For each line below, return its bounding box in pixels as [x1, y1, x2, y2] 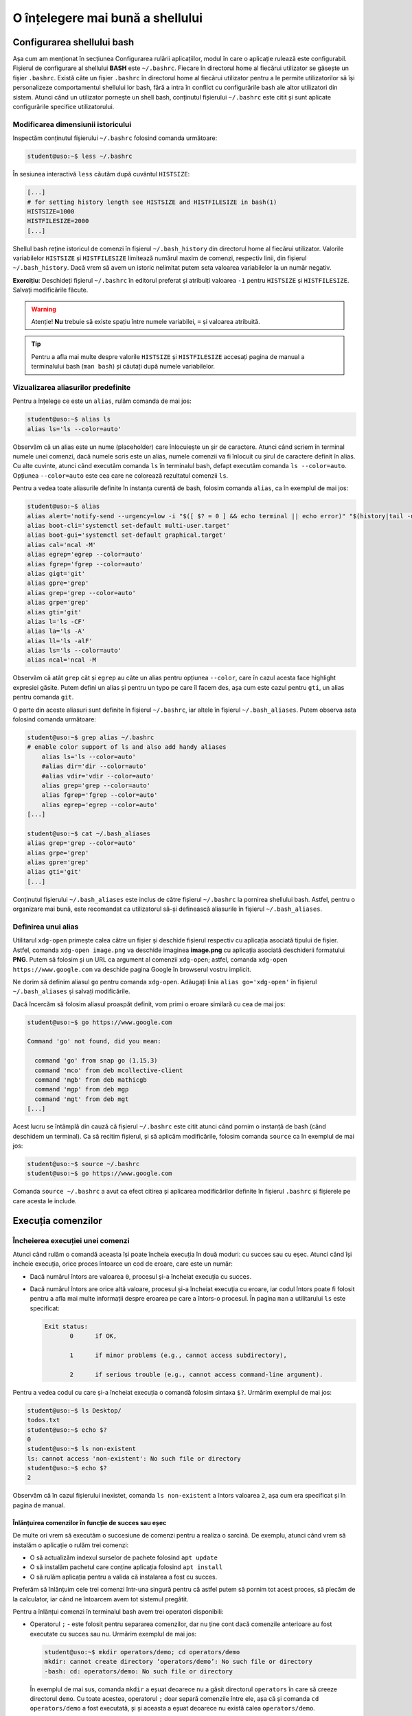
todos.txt [27, 1416, 60, 1424]
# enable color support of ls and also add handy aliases [27, 743, 227, 751]
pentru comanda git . [12, 693, 74, 702]
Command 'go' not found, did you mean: [27, 1037, 161, 1045]
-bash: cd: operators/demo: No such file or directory [44, 1667, 233, 1675]
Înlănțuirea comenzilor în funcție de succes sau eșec [12, 1518, 167, 1527]
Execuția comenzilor [12, 1215, 102, 1227]
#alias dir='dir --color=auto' [41, 763, 147, 770]
